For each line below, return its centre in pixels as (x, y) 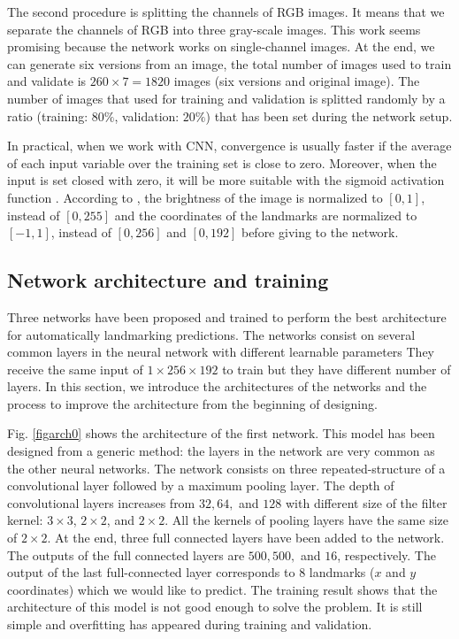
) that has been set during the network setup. (329, 115)
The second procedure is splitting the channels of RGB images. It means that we (226, 12)
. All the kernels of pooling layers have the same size (306, 520)
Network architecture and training (168, 280)
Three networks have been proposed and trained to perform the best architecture (227, 316)
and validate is (47, 81)
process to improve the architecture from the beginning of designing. (192, 403)
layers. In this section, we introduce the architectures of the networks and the (217, 386)
